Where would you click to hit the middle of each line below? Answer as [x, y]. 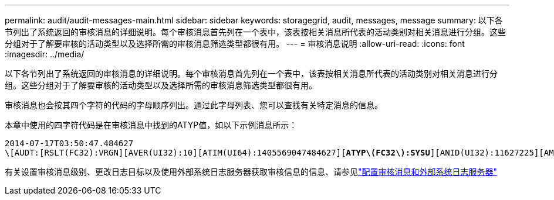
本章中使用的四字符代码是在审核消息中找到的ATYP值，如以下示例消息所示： [151, 125]
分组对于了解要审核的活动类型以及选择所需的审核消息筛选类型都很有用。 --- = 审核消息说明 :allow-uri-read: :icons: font [235, 44]
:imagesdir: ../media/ [45, 54]
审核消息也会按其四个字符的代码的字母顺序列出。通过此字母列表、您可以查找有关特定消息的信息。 [194, 105]
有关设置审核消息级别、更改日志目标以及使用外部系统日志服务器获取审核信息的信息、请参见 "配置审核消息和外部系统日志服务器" [251, 172]
